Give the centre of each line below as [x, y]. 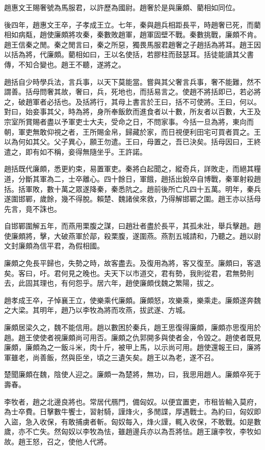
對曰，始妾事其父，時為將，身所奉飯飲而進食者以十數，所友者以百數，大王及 [132, 111]
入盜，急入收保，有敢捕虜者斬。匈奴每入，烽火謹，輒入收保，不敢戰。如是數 [132, 421]
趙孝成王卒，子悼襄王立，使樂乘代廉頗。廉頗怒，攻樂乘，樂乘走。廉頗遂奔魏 [132, 300]
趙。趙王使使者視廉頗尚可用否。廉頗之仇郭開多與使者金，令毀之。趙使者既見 [132, 337]
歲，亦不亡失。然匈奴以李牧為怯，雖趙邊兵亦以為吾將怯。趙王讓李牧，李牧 [129, 431]
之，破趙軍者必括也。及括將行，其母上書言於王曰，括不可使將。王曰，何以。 [132, 101]
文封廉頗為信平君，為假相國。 [54, 246]
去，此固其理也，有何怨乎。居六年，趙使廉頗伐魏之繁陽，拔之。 [111, 283]
